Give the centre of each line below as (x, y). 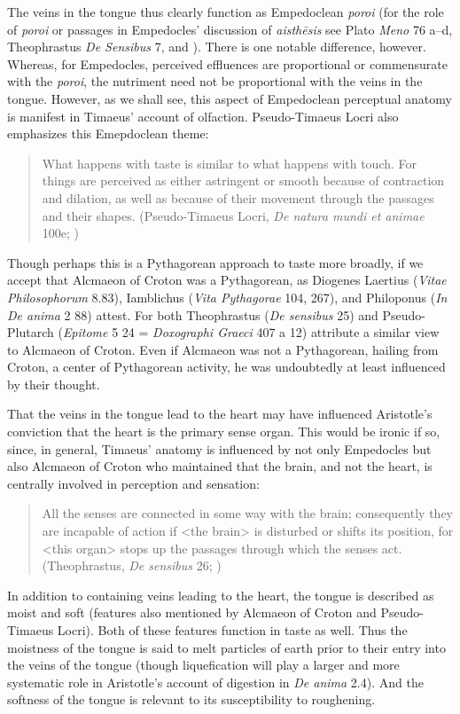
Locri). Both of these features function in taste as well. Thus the (232, 630)
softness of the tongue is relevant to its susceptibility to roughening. (191, 699)
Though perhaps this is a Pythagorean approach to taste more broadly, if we (215, 262)
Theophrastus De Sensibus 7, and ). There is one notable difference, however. (217, 47)
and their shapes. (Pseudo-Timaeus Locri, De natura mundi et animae (233, 215)
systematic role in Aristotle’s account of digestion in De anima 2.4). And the (215, 682)
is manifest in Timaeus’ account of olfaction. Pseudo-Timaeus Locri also (203, 116)
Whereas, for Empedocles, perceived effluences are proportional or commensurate (228, 63)
